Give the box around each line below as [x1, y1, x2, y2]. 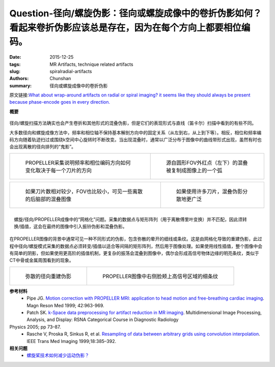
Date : [9, 54, 21, 60]
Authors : [9, 76, 29, 82]
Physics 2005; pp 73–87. [9, 324, 61, 330]
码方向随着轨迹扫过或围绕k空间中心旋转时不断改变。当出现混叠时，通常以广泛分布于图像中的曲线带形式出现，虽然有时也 [9, 137, 262, 143]
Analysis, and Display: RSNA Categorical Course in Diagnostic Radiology [26, 316, 179, 323]
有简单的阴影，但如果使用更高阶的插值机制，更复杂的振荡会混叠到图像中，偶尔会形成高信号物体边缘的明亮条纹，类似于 [9, 250, 259, 256]
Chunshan [49, 76, 71, 82]
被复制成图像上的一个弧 [166, 166, 223, 174]
